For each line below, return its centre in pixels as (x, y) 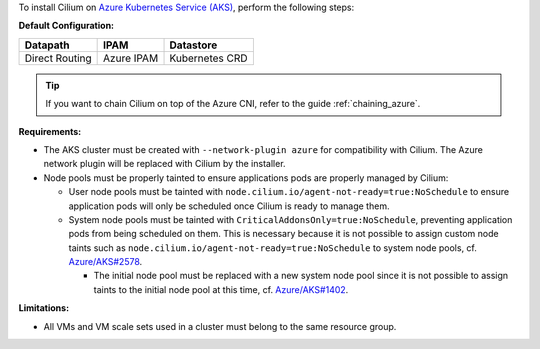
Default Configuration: (66, 26)
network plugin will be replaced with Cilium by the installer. (164, 164)
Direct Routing (58, 58)
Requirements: (50, 131)
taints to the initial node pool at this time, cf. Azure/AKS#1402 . (221, 289)
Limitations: (44, 308)
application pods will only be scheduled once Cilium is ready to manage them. (229, 206)
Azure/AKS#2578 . (105, 262)
